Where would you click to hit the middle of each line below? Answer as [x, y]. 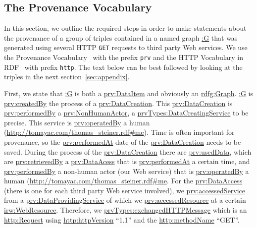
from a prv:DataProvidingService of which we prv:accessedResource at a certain [125, 200]
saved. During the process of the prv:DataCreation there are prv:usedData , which [128, 151]
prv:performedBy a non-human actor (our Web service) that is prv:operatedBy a [127, 171]
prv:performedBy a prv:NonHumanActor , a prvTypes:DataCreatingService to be [126, 113]
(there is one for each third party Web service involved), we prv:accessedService [125, 190]
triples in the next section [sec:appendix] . [67, 77]
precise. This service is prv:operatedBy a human [77, 122]
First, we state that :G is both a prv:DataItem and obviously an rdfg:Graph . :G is [128, 93]
